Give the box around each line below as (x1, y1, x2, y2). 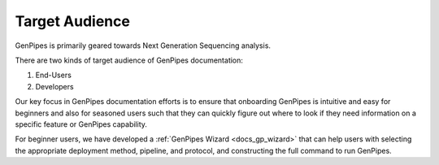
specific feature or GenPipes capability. (15, 119, 148, 129)
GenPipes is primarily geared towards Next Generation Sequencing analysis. (15, 41, 272, 50)
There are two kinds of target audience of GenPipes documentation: (15, 55, 244, 65)
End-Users (35, 70, 72, 80)
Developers (35, 81, 74, 91)
